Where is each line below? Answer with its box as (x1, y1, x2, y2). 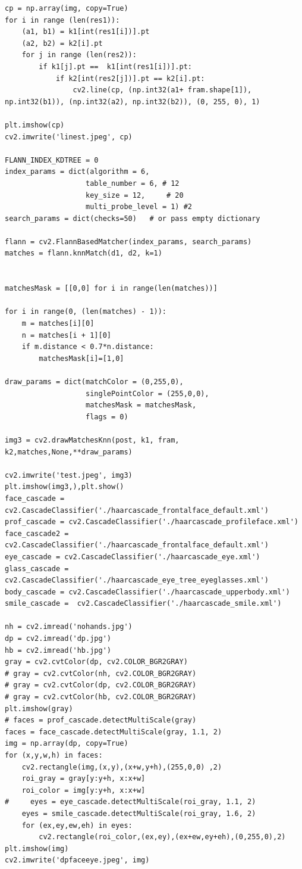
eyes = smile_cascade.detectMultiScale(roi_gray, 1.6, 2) (21, 809, 256, 818)
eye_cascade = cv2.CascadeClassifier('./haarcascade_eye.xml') (5, 552, 260, 561)
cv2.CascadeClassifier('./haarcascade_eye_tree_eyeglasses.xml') (5, 576, 269, 585)
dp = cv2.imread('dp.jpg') (5, 634, 111, 643)
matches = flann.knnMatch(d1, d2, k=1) (5, 249, 162, 258)
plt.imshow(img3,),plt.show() (5, 482, 124, 491)
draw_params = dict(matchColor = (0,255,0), (5, 378, 184, 386)
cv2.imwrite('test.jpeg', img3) (5, 471, 133, 479)
